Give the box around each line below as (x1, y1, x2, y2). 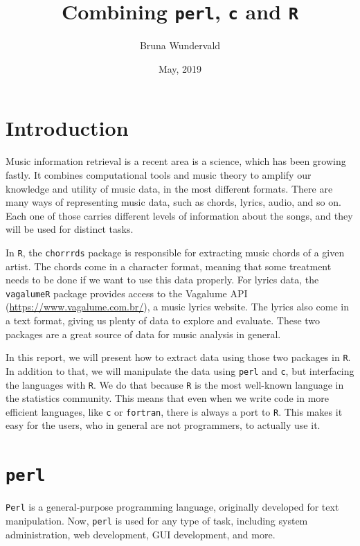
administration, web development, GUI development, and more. (6, 527, 276, 541)
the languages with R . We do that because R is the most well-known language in (6, 377, 344, 391)
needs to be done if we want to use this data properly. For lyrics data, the (6, 272, 319, 287)
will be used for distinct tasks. (6, 222, 134, 236)
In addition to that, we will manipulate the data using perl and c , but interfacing (6, 363, 354, 378)
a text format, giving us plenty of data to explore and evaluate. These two (6, 313, 321, 328)
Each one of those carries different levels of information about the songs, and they (6, 208, 353, 222)
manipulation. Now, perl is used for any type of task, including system (6, 513, 308, 527)
